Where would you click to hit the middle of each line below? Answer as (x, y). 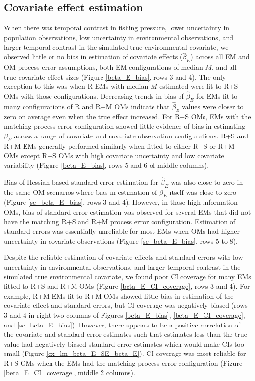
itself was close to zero (203, 192)
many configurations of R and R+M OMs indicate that (87, 106)
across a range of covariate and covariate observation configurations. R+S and (131, 136)
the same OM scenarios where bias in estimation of (81, 192)
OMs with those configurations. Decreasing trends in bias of (94, 96)
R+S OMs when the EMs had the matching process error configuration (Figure (123, 363)
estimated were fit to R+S (199, 86)
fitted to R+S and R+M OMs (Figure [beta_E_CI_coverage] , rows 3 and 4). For (127, 286)
